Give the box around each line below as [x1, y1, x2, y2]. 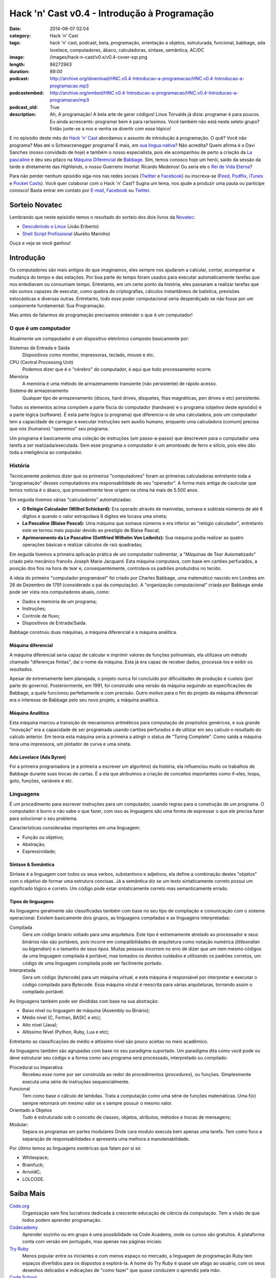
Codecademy [9, 1224, 38, 1230]
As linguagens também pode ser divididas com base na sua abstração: [9, 998, 159, 1004]
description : [9, 111, 36, 118]
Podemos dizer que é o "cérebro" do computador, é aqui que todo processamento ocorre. [22, 366, 212, 373]
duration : [9, 68, 30, 74]
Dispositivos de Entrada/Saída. [22, 620, 87, 626]
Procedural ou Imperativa [9, 1064, 63, 1070]
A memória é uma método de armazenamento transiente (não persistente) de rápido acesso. [22, 380, 217, 386]
